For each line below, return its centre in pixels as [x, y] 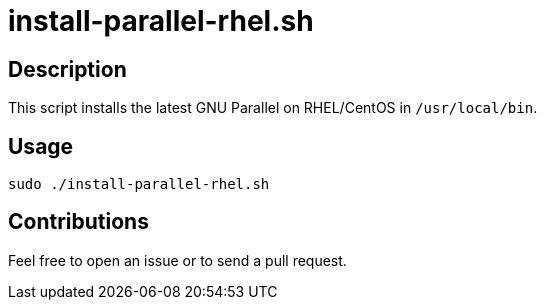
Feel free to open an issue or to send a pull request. [177, 260]
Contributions [78, 222]
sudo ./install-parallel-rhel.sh [139, 184]
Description [67, 69]
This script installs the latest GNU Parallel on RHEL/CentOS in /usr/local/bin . [273, 108]
